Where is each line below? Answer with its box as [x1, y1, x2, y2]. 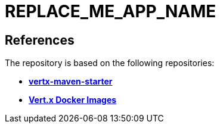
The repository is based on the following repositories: [5, 58, 215, 68]
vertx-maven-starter [29, 76, 113, 87]
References [5, 32, 75, 48]
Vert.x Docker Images [29, 95, 117, 105]
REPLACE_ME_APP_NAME [5, 1, 216, 21]
